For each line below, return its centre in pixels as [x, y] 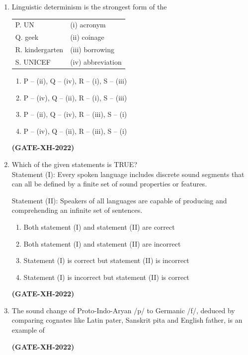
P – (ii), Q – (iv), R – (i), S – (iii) [75, 80]
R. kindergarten [39, 49]
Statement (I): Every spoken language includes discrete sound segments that [128, 174]
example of [28, 330]
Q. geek [27, 37]
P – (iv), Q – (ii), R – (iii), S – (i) [75, 131]
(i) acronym [88, 25]
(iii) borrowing [92, 49]
